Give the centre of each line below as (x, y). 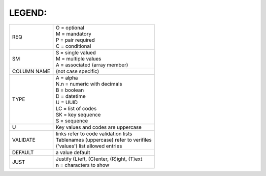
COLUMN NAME (31, 71)
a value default (73, 152)
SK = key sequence (78, 115)
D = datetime (71, 96)
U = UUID (67, 102)
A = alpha (67, 78)
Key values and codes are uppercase (99, 127)
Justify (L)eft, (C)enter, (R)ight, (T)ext (99, 159)
